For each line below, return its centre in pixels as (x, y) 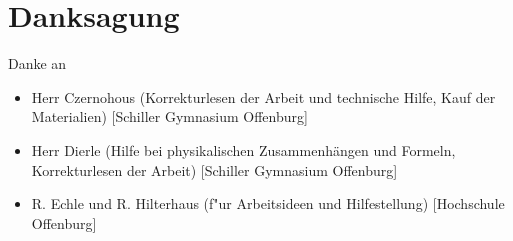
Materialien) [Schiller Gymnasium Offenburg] (169, 116)
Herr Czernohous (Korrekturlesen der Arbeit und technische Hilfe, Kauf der (263, 96)
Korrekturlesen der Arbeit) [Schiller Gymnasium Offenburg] (214, 169)
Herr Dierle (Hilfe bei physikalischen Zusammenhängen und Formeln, (243, 149)
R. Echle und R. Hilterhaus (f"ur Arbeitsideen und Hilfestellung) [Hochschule (268, 203)
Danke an (37, 63)
